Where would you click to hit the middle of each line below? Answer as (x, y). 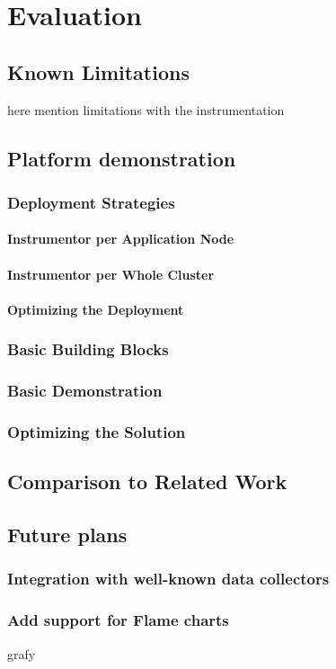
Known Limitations (98, 71)
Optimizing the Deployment (96, 309)
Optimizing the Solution (97, 431)
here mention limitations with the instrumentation (146, 109)
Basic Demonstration (85, 391)
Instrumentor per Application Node (121, 239)
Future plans (67, 535)
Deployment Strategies (91, 202)
